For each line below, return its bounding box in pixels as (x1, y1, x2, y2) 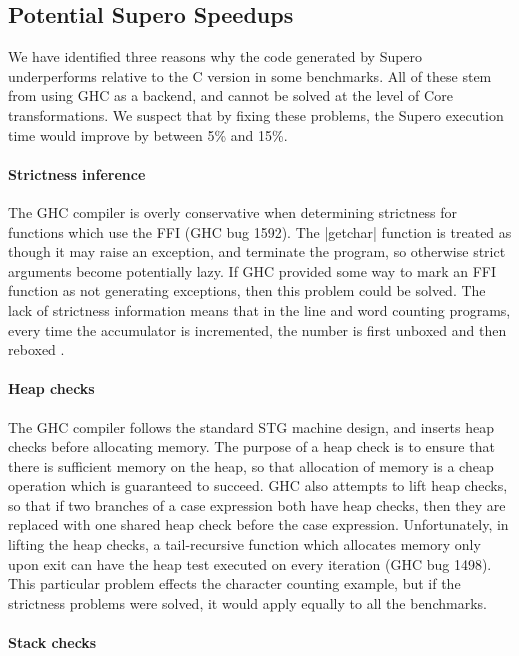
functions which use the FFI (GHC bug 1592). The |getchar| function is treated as (8, 221, 512, 242)
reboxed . (8, 339, 65, 360)
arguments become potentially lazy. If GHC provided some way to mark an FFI (8, 260, 497, 281)
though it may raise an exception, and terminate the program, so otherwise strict (8, 241, 506, 262)
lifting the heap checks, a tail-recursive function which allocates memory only (8, 534, 481, 555)
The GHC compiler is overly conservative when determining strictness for (8, 201, 458, 222)
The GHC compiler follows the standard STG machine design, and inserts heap (8, 416, 495, 437)
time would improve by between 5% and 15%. (8, 124, 288, 145)
